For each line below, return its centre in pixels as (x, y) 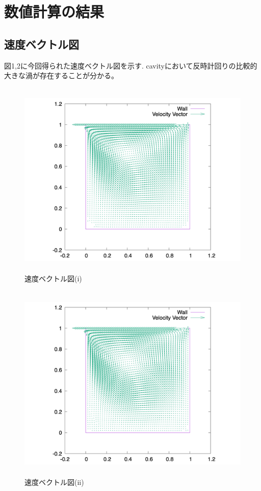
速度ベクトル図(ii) (54, 482)
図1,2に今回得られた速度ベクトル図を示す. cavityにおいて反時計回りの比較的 (131, 65)
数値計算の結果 (54, 12)
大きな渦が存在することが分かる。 (61, 75)
